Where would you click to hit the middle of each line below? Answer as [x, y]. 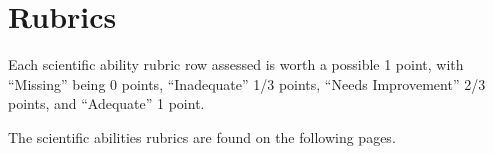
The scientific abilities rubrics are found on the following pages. [202, 136]
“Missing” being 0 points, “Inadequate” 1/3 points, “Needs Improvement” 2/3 [247, 83]
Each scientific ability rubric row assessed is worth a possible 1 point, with [236, 64]
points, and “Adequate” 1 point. [106, 103]
